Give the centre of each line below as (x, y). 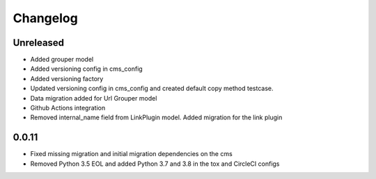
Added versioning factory (67, 78)
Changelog (45, 18)
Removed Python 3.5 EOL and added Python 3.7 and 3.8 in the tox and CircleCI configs (155, 164)
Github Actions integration (68, 108)
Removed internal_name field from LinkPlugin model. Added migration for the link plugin (156, 117)
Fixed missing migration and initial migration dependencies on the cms (131, 154)
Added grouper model (62, 60)
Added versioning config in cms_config (86, 69)
